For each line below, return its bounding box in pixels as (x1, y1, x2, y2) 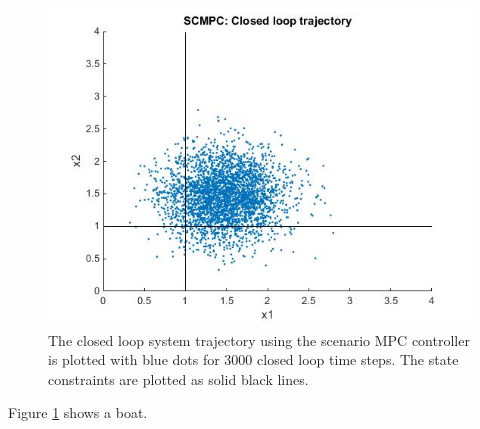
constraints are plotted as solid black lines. (48, 368, 309, 389)
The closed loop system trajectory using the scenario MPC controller (48, 329, 470, 350)
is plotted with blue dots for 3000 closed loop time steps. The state (48, 349, 459, 370)
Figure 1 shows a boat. (8, 402, 148, 423)
